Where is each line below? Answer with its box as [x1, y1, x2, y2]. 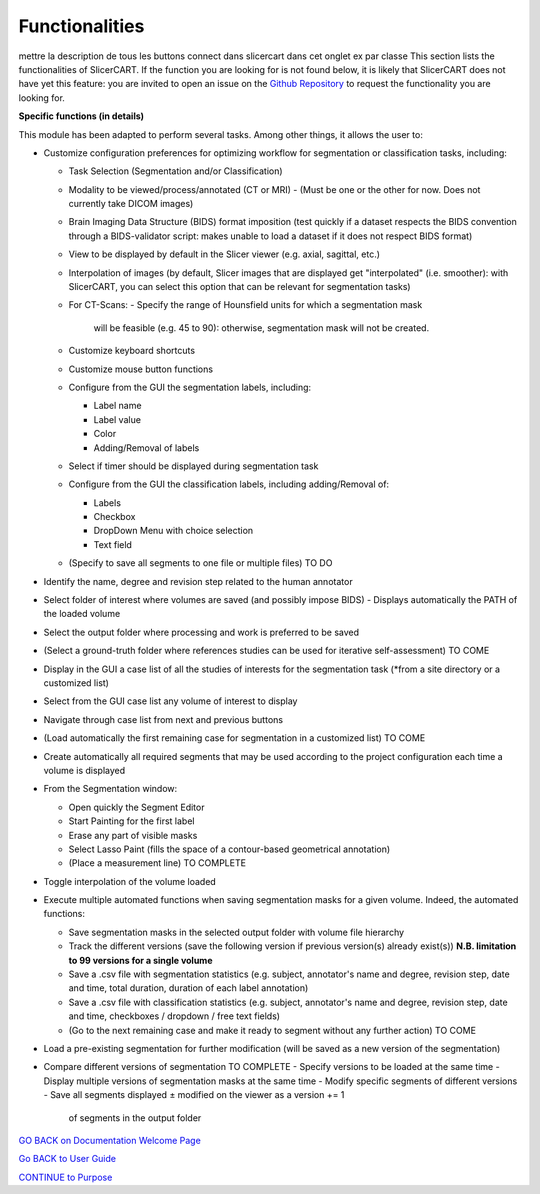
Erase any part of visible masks [68, 829, 198, 841]
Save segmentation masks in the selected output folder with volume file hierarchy [68, 926, 405, 938]
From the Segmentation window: [43, 783, 178, 795]
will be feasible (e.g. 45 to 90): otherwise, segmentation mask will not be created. [93, 321, 430, 334]
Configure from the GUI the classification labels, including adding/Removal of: [68, 478, 390, 490]
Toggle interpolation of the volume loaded [43, 875, 217, 887]
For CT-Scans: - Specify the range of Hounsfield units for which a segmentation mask [68, 299, 423, 311]
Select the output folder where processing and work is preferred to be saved [43, 626, 360, 638]
